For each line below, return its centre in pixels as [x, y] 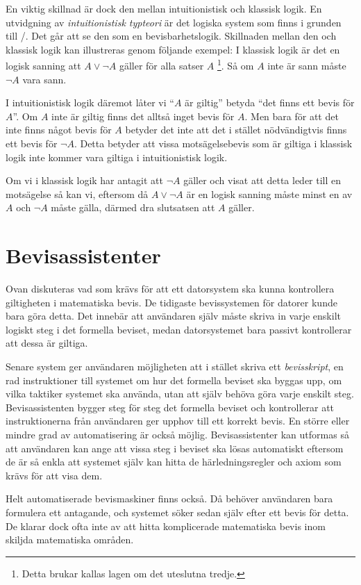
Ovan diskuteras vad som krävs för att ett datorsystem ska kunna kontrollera [170, 289]
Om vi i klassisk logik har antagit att [84, 180]
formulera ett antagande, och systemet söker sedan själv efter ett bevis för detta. [177, 512]
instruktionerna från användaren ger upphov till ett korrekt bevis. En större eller [178, 421]
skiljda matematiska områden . [70, 539]
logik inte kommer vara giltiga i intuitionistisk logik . [117, 157]
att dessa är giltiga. [47, 343]
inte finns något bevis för [59, 130]
